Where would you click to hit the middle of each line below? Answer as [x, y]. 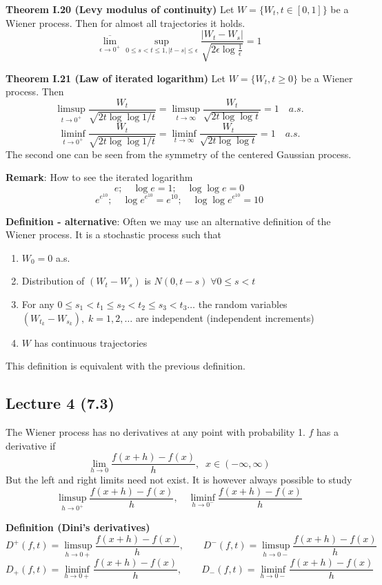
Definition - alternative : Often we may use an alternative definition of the [168, 221]
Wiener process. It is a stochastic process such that [113, 234]
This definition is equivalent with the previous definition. [125, 366]
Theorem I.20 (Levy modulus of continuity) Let [120, 9]
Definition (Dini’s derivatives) [78, 527]
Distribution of [53, 281]
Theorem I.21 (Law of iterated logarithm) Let [115, 78]
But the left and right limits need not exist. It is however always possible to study [179, 480]
